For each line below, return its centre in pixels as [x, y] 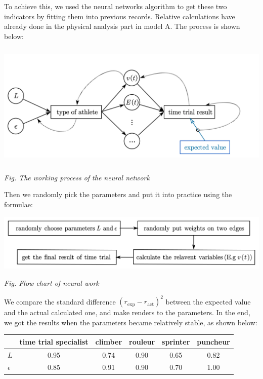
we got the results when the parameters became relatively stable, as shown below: [131, 322]
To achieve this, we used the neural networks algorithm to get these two [116, 6]
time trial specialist [54, 341]
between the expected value [208, 301]
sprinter [176, 341]
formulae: [18, 204]
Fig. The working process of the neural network [77, 177]
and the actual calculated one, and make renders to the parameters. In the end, [127, 312]
